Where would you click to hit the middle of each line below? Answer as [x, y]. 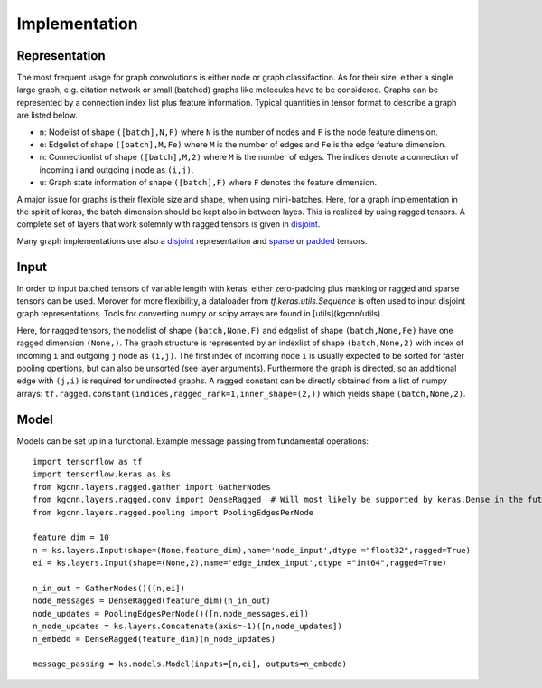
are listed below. [47, 115]
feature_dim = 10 [71, 537]
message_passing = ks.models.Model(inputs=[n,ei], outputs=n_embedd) [190, 664]
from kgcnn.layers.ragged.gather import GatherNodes [152, 487]
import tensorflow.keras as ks [102, 474]
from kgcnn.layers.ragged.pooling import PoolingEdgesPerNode [173, 512]
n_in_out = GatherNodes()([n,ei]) [109, 588]
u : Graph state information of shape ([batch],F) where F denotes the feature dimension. [208, 183]
